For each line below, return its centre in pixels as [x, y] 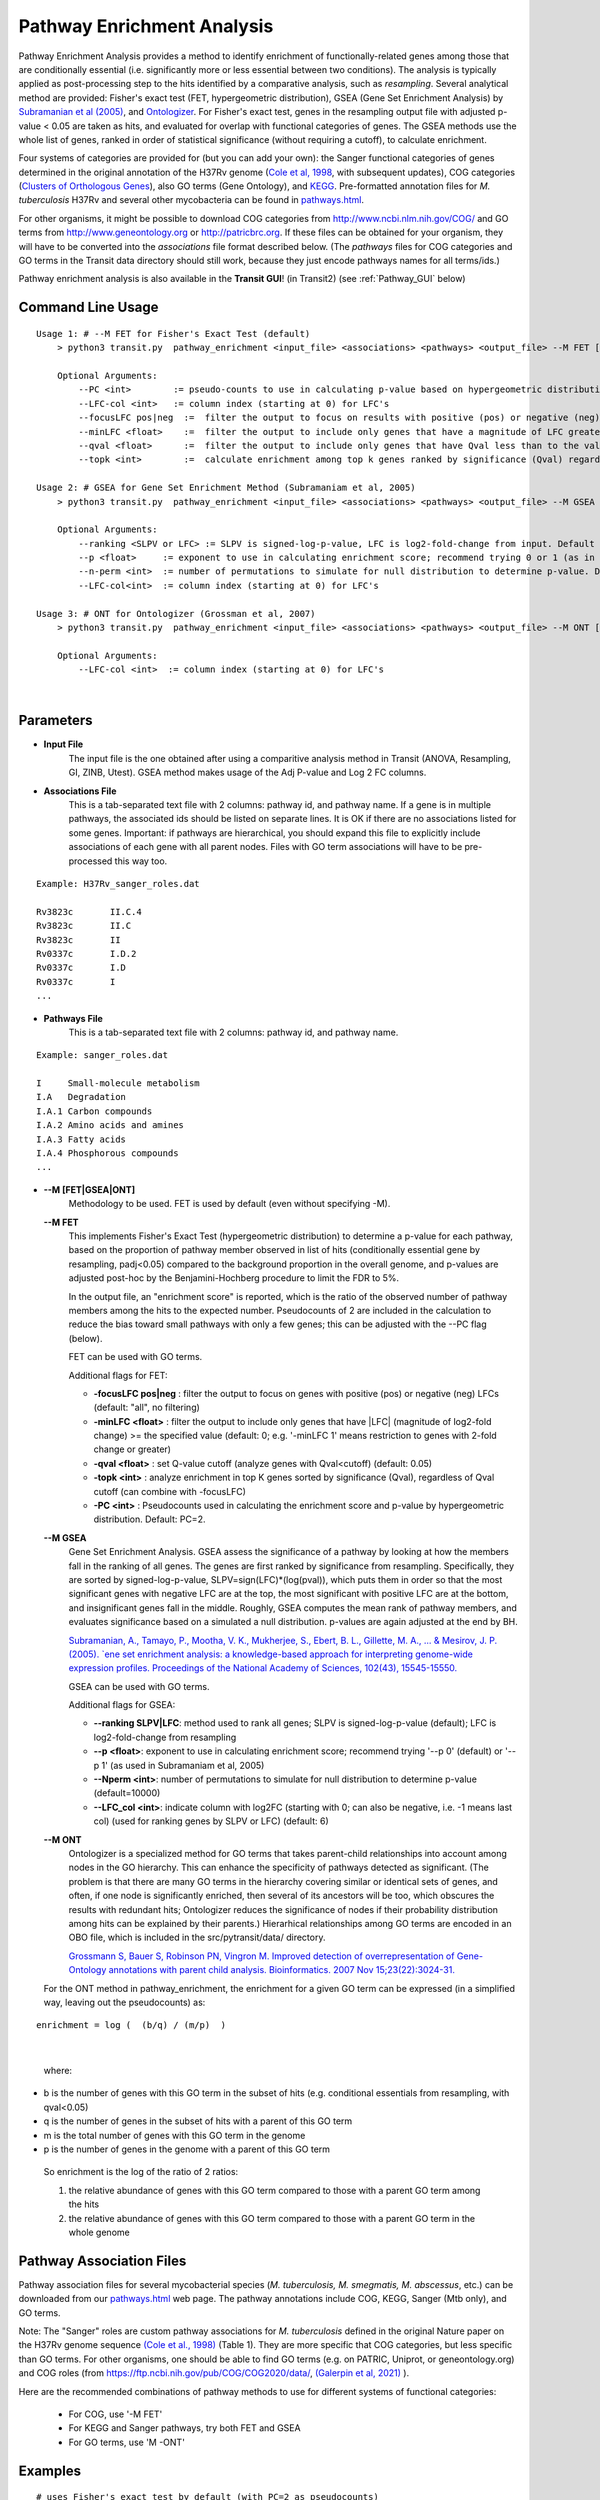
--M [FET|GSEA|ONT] [89, 1189]
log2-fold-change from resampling [165, 1737]
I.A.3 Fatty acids [81, 1139]
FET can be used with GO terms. [135, 1357]
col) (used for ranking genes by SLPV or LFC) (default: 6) [211, 1821]
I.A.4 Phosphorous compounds [107, 1153]
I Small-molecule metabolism [118, 1083]
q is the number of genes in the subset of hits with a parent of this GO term [198, 2121]
